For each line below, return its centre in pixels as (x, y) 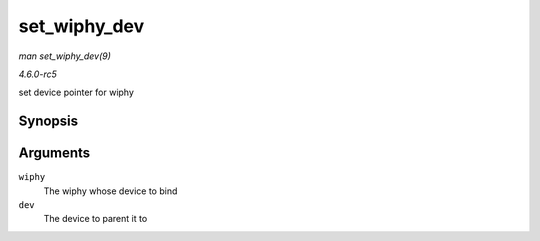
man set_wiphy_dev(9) (65, 56)
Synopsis (48, 121)
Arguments (54, 153)
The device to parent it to (95, 219)
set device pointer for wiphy (76, 92)
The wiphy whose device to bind (110, 191)
